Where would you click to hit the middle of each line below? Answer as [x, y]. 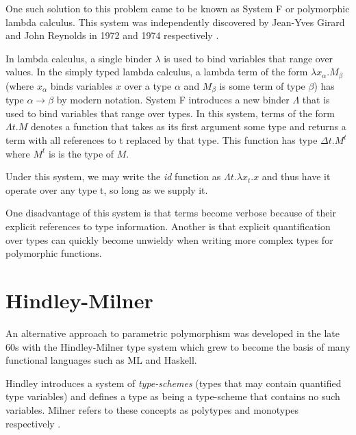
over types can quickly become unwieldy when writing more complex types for [169, 239]
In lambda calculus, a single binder [79, 58]
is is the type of [81, 153]
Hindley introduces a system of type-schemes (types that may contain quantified [174, 383]
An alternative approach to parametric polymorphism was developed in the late [173, 333]
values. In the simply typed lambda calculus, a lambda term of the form [157, 72]
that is [316, 100]
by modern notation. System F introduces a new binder [173, 100]
